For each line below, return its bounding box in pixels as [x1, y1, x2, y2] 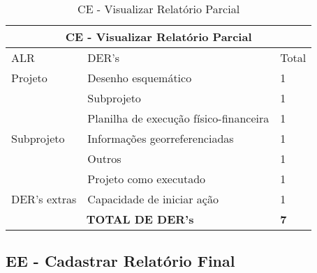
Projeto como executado [87, 171, 206, 187]
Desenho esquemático [87, 70, 192, 86]
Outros [87, 150, 121, 166]
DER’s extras [11, 191, 77, 207]
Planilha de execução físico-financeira [87, 110, 270, 126]
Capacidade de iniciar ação [87, 191, 219, 207]
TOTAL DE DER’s [86, 211, 194, 227]
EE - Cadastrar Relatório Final [6, 250, 235, 272]
